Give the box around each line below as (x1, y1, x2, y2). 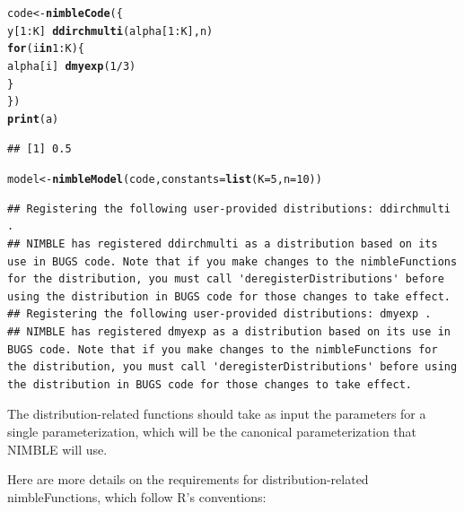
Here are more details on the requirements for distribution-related (7, 470, 369, 489)
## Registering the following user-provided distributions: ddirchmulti (7, 202, 451, 215)
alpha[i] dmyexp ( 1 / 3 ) (7, 59, 136, 73)
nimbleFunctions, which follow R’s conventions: (7, 487, 267, 506)
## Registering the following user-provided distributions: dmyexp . (7, 308, 432, 321)
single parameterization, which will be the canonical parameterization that (7, 421, 417, 440)
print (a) (7, 112, 59, 126)
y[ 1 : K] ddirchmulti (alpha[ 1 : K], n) (7, 24, 214, 38)
